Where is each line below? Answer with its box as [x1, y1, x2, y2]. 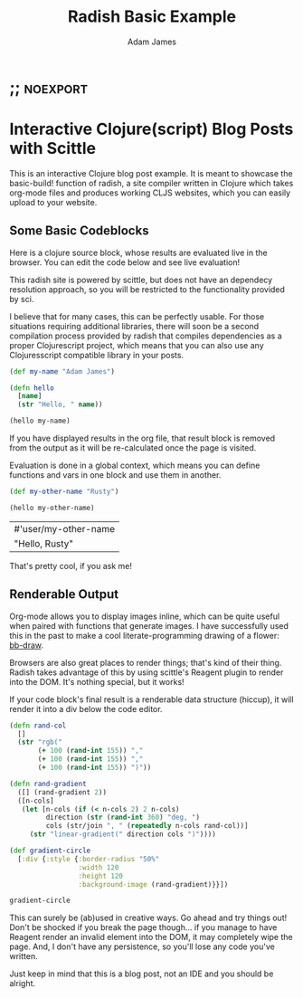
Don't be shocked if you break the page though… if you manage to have [9, 922, 278, 933]
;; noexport [9, 77, 89, 98]
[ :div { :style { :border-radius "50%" [17, 854, 160, 863]
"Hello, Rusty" [14, 537, 74, 549]
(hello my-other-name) [9, 503, 95, 512]
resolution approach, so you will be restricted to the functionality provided [9, 283, 285, 295]
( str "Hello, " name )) [17, 400, 103, 409]
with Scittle [9, 138, 97, 159]
